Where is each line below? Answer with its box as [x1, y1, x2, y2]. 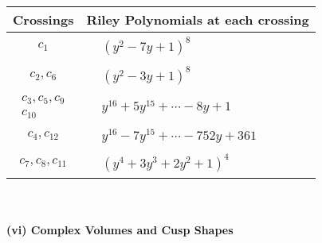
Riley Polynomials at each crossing [86, 10, 309, 29]
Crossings [13, 10, 74, 29]
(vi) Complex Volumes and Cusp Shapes [6, 222, 234, 238]
